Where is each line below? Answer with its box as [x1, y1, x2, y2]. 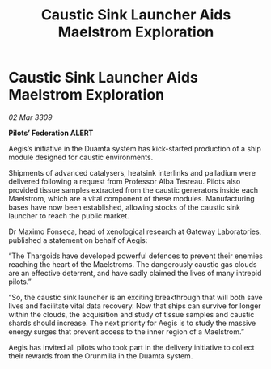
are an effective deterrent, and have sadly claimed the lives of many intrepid [8, 268, 262, 278]
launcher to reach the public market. [8, 210, 129, 220]
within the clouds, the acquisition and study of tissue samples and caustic [8, 309, 255, 319]
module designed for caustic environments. [8, 152, 154, 162]
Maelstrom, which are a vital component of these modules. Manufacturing [8, 193, 255, 203]
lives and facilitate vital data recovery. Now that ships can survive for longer [8, 301, 261, 311]
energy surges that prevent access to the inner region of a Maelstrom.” [8, 326, 245, 337]
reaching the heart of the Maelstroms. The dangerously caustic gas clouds [8, 259, 257, 269]
